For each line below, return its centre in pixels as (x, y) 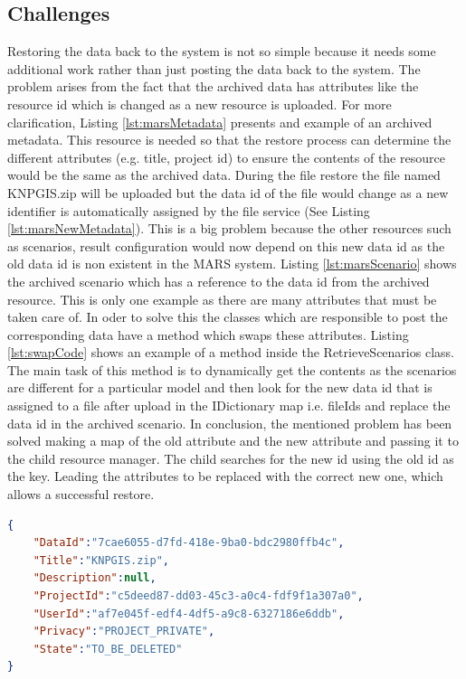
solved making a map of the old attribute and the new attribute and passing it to (233, 441)
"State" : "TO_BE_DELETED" (108, 649)
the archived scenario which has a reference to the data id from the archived (219, 281)
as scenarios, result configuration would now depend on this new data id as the (226, 245)
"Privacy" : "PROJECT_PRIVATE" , (124, 632)
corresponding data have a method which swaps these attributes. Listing (208, 334)
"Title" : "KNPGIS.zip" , (101, 560)
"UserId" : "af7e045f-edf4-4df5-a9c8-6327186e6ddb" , (189, 613)
